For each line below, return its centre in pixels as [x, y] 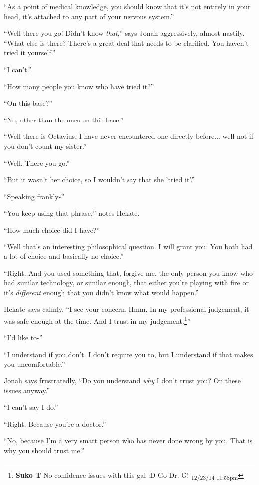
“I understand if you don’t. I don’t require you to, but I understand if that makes [129, 354]
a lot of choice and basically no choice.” [64, 256]
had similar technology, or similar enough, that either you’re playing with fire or [126, 283]
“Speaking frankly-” [34, 196]
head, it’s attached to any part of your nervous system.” [89, 16]
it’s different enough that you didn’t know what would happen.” [101, 292]
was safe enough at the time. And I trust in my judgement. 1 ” [97, 320]
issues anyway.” [27, 390]
